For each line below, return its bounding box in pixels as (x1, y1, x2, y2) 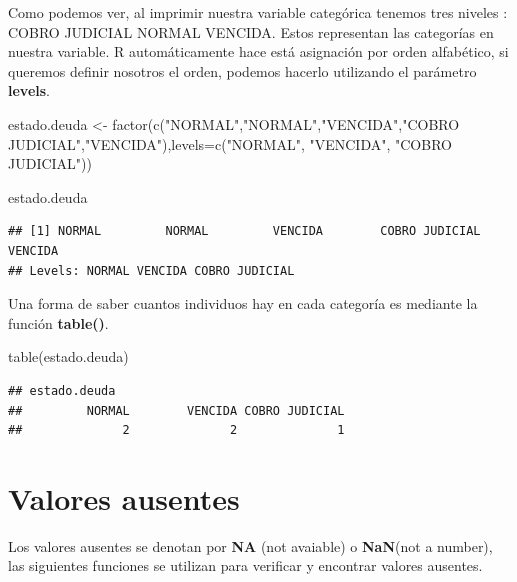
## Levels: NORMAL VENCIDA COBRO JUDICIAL (8, 263, 295, 278)
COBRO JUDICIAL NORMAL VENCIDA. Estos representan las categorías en (8, 21, 494, 42)
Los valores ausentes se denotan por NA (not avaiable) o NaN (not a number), (8, 535, 493, 556)
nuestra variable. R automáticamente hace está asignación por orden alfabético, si (8, 41, 509, 62)
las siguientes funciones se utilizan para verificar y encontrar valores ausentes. (8, 555, 483, 576)
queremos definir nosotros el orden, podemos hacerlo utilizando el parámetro (8, 60, 477, 81)
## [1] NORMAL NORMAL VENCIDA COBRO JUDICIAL (8, 224, 481, 239)
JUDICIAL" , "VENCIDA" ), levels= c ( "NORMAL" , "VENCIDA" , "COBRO (8, 133, 452, 154)
